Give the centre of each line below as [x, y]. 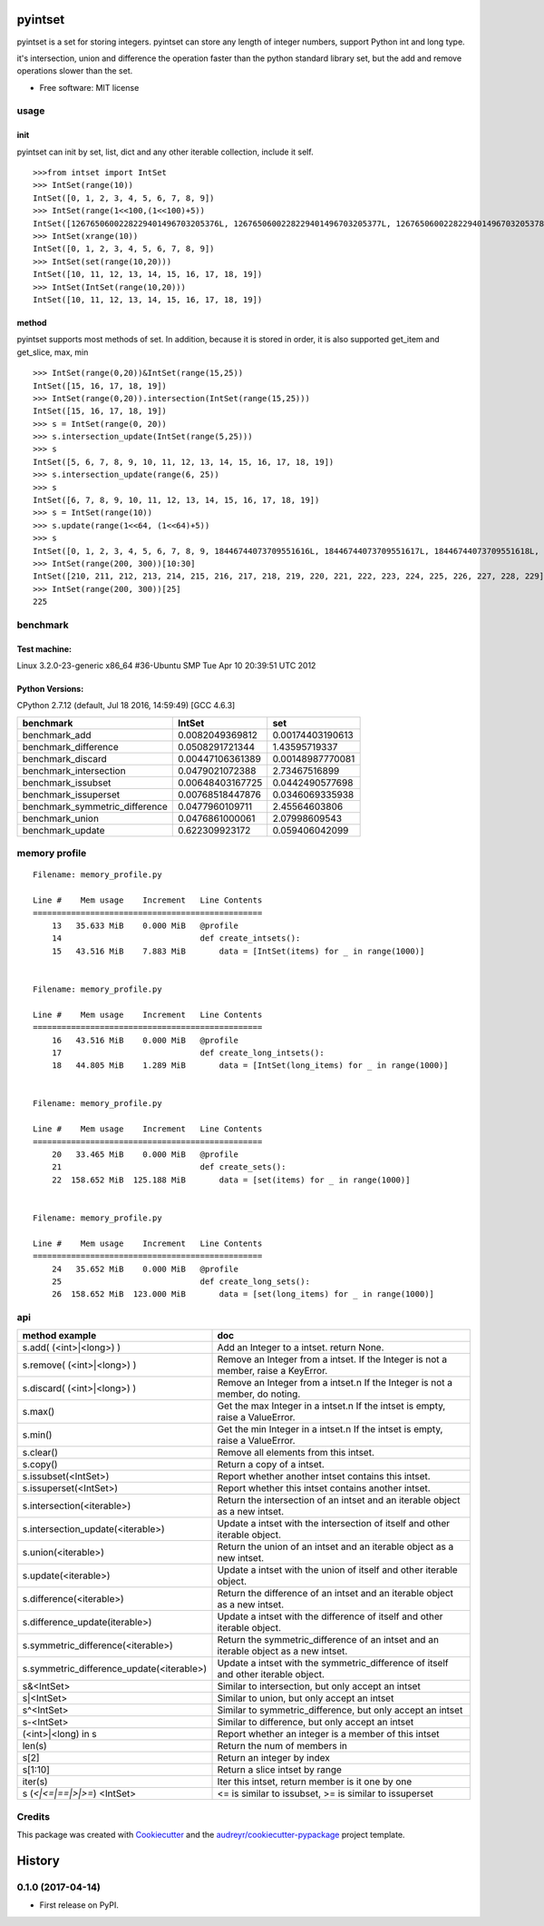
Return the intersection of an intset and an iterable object [339, 1500]
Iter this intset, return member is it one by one [315, 1782]
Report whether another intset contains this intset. [324, 1477]
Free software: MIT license [89, 87]
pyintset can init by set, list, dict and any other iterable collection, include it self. [165, 152]
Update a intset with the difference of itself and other [330, 1616]
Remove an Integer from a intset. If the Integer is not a [332, 1359]
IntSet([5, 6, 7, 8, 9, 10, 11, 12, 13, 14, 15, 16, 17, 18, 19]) [184, 462]
